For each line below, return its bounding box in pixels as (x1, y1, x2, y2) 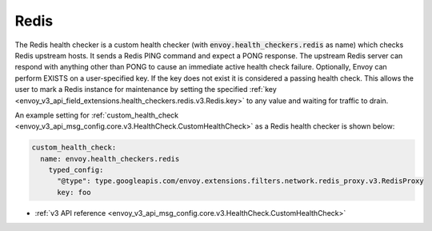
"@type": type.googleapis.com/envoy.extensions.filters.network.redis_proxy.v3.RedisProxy (57, 177, 424, 185)
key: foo (57, 188, 91, 197)
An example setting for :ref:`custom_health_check (14, 110, 179, 120)
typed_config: (48, 165, 104, 175)
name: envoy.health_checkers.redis (40, 154, 180, 163)
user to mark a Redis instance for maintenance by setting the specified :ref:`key (14, 85, 278, 94)
